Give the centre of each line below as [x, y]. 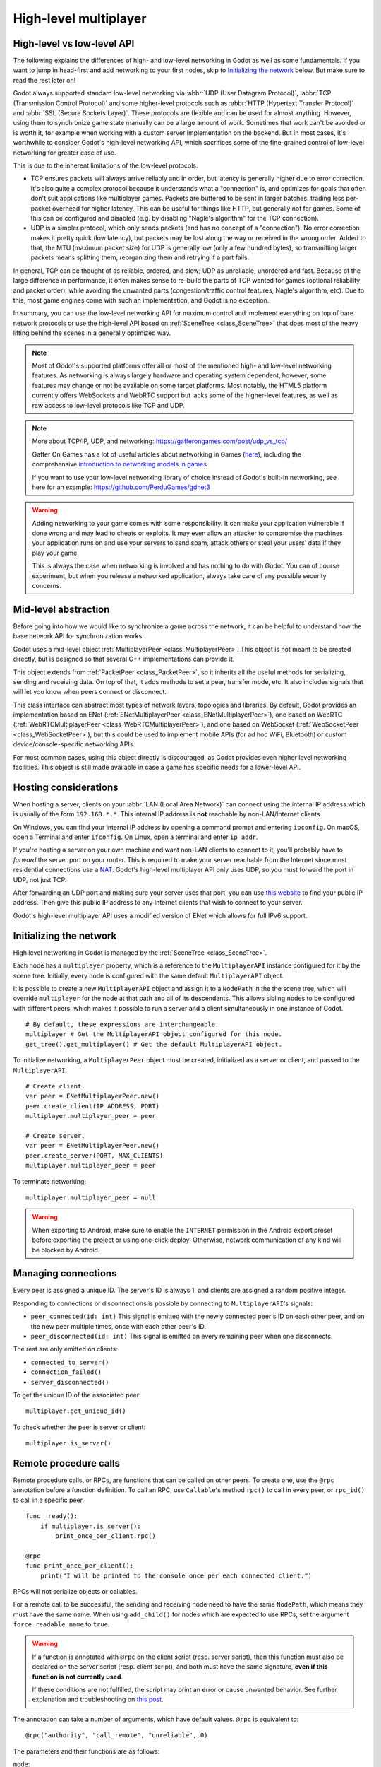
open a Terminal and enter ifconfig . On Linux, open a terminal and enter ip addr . [135, 837]
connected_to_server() [70, 1362]
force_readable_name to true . [61, 1624]
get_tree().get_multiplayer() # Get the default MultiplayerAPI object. [154, 1044]
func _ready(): [52, 1516]
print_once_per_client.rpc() [106, 1536]
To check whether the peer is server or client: [79, 1427]
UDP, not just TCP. [40, 879]
